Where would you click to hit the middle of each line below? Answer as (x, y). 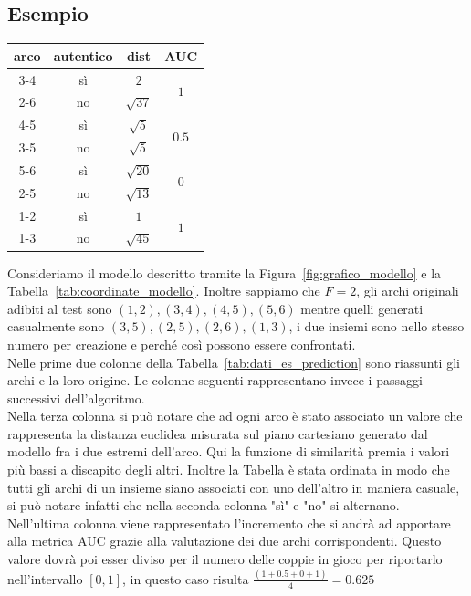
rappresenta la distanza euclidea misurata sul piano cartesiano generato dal (218, 433)
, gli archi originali (408, 291)
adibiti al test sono (60, 308)
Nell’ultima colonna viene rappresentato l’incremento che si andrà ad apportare (229, 523)
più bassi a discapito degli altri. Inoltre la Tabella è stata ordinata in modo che (229, 470)
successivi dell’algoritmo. (76, 397)
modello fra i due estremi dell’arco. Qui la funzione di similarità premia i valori (229, 451)
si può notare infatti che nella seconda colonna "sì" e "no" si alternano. (204, 505)
